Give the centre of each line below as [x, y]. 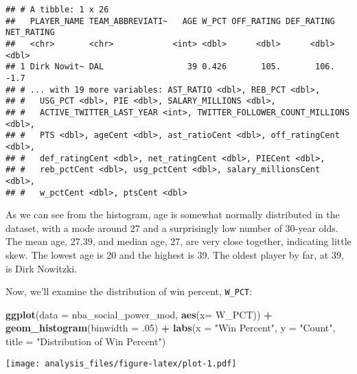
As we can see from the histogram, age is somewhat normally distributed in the [173, 214]
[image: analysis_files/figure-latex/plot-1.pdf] [121, 363]
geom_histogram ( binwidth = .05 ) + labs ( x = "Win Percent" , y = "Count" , [171, 328]
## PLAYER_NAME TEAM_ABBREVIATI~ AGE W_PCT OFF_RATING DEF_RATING [170, 21]
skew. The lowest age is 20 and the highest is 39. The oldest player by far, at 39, [175, 254]
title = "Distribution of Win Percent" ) [86, 341]
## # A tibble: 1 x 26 [57, 10]
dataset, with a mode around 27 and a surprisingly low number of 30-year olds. [172, 227]
